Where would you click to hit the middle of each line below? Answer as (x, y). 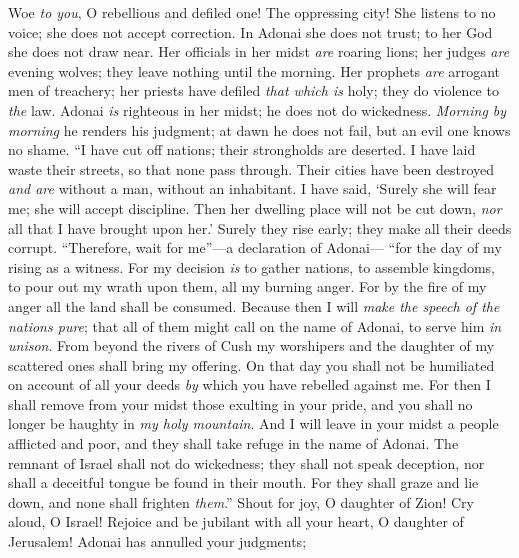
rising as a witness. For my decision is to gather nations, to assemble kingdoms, (252, 266)
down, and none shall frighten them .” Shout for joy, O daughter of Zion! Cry (241, 501)
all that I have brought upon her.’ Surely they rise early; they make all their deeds (260, 227)
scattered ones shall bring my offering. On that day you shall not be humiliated (251, 364)
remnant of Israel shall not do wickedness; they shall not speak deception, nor (246, 462)
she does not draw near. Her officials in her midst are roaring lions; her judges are (259, 51)
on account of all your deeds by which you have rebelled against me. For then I (249, 384)
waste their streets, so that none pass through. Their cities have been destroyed (251, 168)
